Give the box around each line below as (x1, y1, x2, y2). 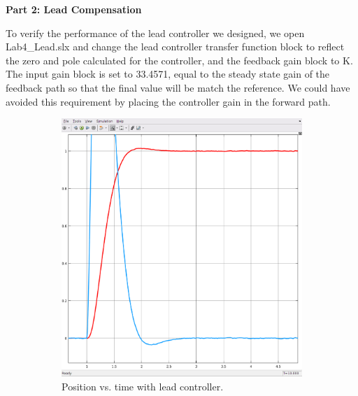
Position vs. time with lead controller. (62, 379, 224, 393)
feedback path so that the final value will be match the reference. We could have (6, 80, 350, 94)
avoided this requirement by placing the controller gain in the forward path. (6, 94, 331, 108)
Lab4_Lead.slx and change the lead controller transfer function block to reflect (6, 39, 345, 54)
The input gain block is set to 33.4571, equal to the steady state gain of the (6, 66, 330, 81)
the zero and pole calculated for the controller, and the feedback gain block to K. (6, 52, 353, 67)
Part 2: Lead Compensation (6, 2, 142, 16)
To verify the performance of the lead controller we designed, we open (6, 25, 305, 40)
